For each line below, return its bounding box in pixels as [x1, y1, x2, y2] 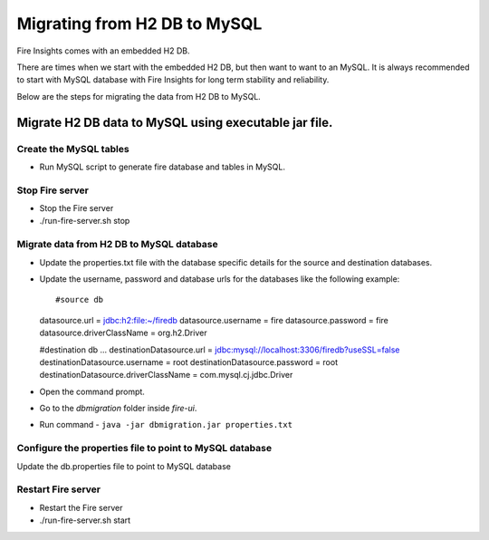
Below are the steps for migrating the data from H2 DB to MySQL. [16, 91, 262, 101]
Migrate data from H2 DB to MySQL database [16, 238, 218, 251]
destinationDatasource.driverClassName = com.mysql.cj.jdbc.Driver [39, 370, 293, 381]
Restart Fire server [16, 483, 101, 496]
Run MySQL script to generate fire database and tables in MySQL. [39, 161, 285, 172]
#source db [55, 294, 104, 305]
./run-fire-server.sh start [39, 515, 131, 526]
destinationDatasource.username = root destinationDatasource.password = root [39, 356, 339, 367]
